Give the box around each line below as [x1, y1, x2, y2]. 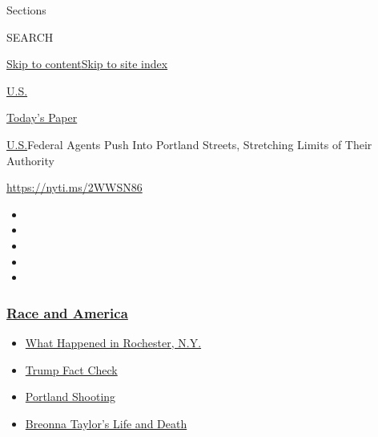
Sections [6, 2, 46, 18]
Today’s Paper [6, 109, 78, 126]
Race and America [6, 302, 128, 322]
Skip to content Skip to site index [6, 55, 168, 72]
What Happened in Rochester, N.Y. [25, 334, 202, 350]
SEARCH [6, 28, 54, 45]
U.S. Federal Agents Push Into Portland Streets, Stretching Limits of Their [6, 136, 372, 152]
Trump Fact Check [25, 361, 118, 378]
